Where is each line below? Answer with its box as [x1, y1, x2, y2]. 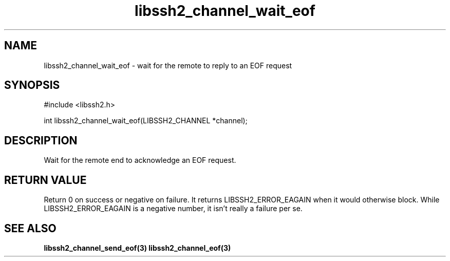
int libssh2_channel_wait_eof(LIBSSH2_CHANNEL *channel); [44, 116, 248, 125]
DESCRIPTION [4, 134, 78, 147]
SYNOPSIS [4, 79, 60, 92]
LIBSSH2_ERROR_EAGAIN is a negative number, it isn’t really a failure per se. [44, 204, 303, 213]
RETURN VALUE [4, 173, 87, 187]
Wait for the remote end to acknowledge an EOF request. [44, 156, 236, 165]
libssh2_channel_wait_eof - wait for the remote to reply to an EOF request [44, 61, 292, 70]
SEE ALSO [4, 221, 57, 235]
